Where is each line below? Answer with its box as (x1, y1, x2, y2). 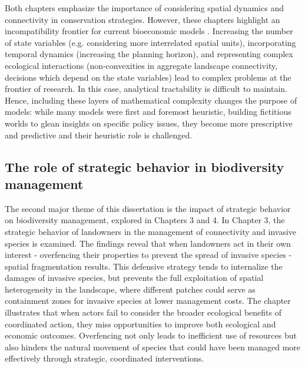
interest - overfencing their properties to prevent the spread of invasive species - (5, 248, 292, 261)
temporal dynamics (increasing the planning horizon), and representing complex (5, 48, 293, 60)
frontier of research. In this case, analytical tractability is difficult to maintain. (5, 82, 288, 95)
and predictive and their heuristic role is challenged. (5, 128, 193, 141)
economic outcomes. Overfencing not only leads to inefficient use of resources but (5, 329, 297, 342)
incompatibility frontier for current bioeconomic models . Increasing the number (5, 25, 293, 37)
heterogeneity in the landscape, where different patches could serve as (5, 283, 256, 295)
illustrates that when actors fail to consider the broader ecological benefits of (5, 306, 281, 319)
